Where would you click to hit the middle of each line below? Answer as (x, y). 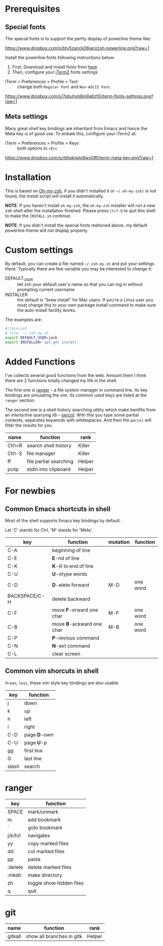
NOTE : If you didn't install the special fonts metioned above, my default (76, 225)
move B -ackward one (77, 624)
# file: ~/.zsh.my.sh (27, 333)
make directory (45, 875)
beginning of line (71, 550)
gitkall (14, 936)
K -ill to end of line (73, 566)
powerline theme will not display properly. (47, 230)
